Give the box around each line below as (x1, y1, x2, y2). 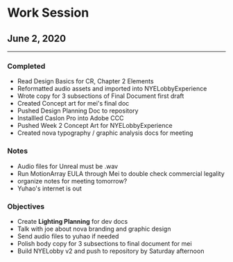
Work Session (7, 5, 89, 21)
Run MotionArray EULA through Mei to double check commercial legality (17, 169, 225, 178)
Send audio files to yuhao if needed (17, 231, 119, 240)
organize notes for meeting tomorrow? (17, 177, 128, 185)
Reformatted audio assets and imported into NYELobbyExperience (17, 85, 207, 93)
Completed (7, 61, 46, 71)
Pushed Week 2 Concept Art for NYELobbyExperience (17, 122, 173, 130)
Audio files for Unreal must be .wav (17, 162, 119, 170)
